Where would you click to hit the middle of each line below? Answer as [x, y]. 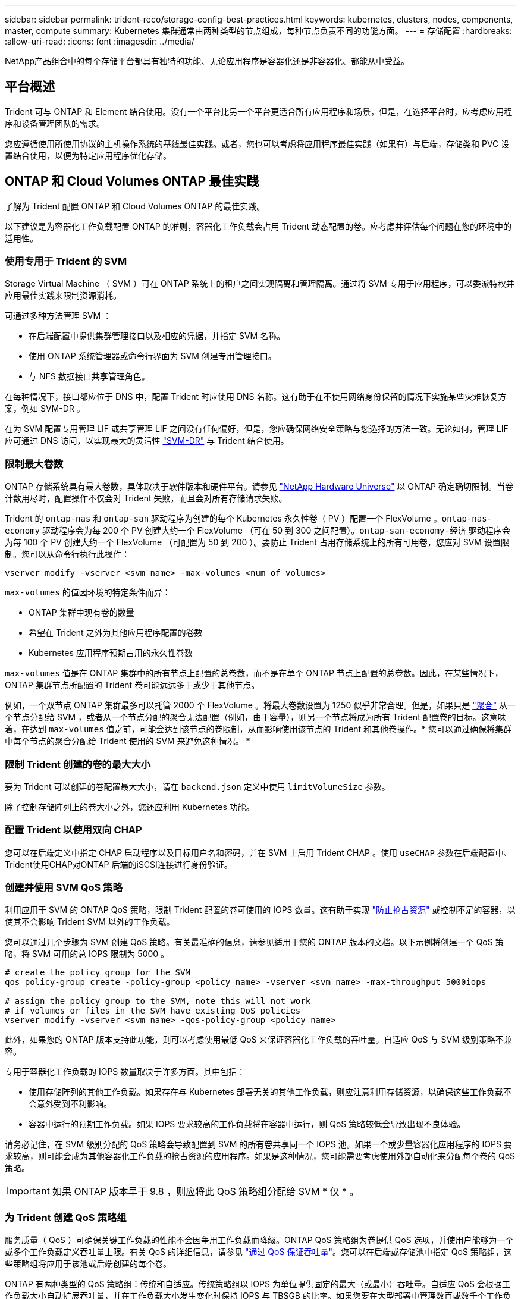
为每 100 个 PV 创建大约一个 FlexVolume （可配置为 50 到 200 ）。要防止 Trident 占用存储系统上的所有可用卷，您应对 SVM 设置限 [257, 542]
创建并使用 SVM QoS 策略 [64, 888]
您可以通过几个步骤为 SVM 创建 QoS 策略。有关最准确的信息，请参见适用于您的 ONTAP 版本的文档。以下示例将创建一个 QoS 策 [254, 942]
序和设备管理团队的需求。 [55, 123]
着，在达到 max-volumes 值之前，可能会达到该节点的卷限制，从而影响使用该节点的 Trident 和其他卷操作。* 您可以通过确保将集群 [258, 729]
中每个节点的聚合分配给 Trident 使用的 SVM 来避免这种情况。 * [128, 741]
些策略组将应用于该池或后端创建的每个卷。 [88, 1264]
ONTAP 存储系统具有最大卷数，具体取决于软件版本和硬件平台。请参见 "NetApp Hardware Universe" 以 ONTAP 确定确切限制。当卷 [259, 487]
